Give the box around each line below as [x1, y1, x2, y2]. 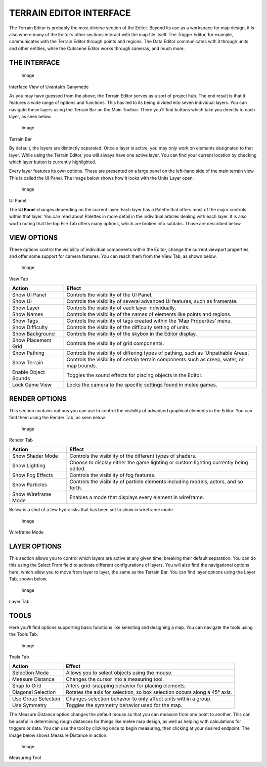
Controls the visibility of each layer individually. [66, 304, 177, 311]
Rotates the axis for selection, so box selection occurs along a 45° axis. [66, 689, 232, 696]
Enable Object [12, 369, 45, 376]
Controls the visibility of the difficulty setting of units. [66, 324, 190, 331]
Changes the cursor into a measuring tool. [66, 676, 164, 683]
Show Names [12, 311, 44, 318]
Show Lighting [12, 462, 45, 469]
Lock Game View [12, 382, 52, 388]
